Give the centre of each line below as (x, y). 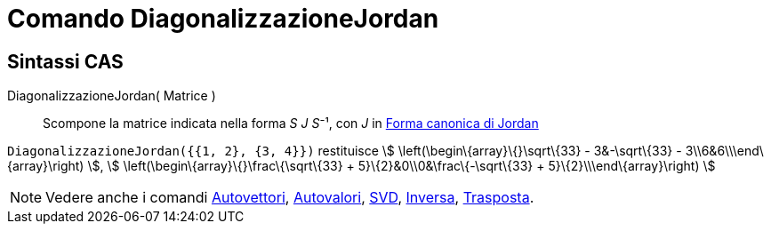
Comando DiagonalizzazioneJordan (223, 19)
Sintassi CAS (65, 61)
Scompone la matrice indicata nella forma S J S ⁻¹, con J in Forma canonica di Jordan (291, 123)
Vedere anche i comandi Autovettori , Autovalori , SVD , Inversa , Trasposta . (290, 198)
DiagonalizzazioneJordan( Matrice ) (112, 96)
